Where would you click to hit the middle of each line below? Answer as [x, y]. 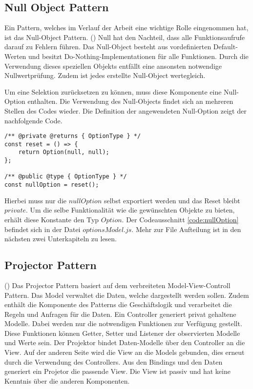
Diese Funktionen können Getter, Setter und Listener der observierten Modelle [122, 333]
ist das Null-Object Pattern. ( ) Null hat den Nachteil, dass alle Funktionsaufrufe [125, 37]
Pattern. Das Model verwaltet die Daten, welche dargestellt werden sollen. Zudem [127, 295]
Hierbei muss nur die [36, 200]
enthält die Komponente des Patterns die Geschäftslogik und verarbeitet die [118, 304]
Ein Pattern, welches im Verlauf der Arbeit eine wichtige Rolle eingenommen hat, [126, 28]
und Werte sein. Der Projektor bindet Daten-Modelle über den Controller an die [125, 342]
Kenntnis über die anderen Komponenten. [67, 380]
